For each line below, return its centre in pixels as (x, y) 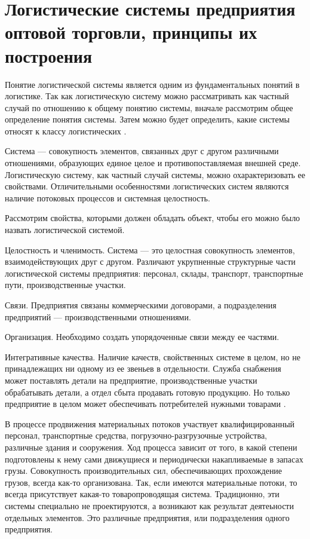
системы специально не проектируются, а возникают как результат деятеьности (149, 505)
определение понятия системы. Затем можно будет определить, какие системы (147, 119)
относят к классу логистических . (66, 131)
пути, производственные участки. (65, 285)
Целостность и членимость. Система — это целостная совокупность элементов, (150, 249)
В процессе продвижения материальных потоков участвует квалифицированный (150, 423)
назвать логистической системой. (65, 230)
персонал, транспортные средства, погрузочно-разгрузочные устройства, (136, 435)
